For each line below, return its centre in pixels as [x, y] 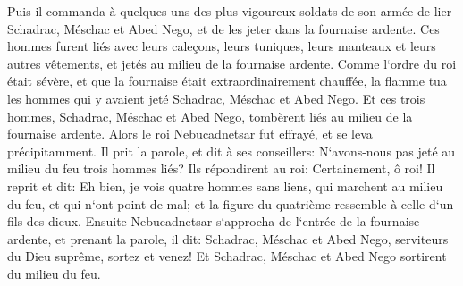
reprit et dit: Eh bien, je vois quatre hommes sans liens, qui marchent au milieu [225, 185]
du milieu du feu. [54, 273]
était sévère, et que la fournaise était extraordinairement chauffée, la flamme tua [227, 81]
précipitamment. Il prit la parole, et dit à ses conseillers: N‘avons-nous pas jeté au [231, 151]
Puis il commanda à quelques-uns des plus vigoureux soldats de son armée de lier [230, 11]
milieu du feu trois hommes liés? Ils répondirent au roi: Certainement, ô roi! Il [221, 168]
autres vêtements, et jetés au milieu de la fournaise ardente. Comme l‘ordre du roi [232, 63]
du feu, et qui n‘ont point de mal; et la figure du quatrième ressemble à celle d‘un [231, 203]
